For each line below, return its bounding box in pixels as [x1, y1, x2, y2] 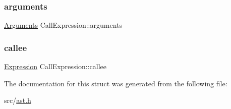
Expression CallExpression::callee [4, 61, 107, 72]
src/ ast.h [4, 95, 31, 105]
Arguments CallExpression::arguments [4, 20, 122, 30]
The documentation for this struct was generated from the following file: [4, 78, 227, 88]
